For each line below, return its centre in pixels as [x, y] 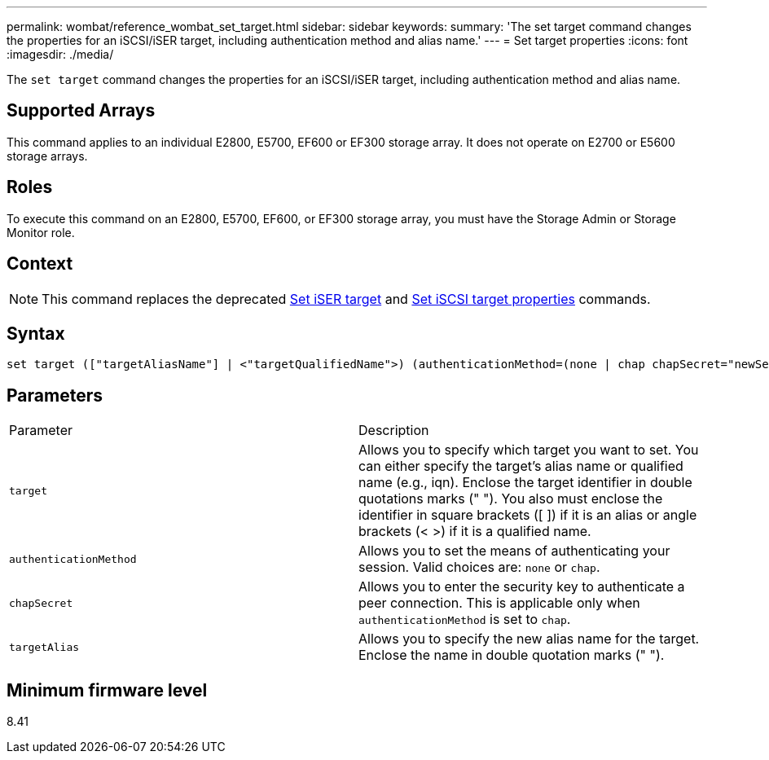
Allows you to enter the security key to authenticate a [522, 587]
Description [394, 431]
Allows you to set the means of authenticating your [514, 551]
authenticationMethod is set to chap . [465, 619]
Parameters [55, 395]
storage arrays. [47, 156]
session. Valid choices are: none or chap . [479, 567]
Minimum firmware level [107, 690]
